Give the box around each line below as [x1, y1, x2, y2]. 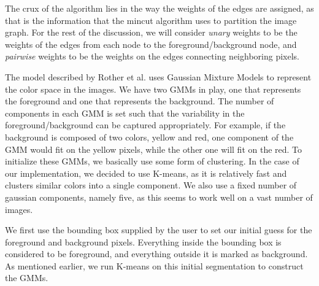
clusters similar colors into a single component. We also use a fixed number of [5, 179, 297, 191]
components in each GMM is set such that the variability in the [5, 106, 245, 119]
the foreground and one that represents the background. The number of [5, 95, 274, 107]
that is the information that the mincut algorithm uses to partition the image [5, 14, 297, 26]
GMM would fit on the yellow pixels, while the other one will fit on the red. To [5, 142, 302, 155]
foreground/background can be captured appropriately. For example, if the [5, 118, 286, 131]
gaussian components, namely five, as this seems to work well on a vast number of [5, 190, 313, 203]
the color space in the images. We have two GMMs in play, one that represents [5, 82, 301, 95]
